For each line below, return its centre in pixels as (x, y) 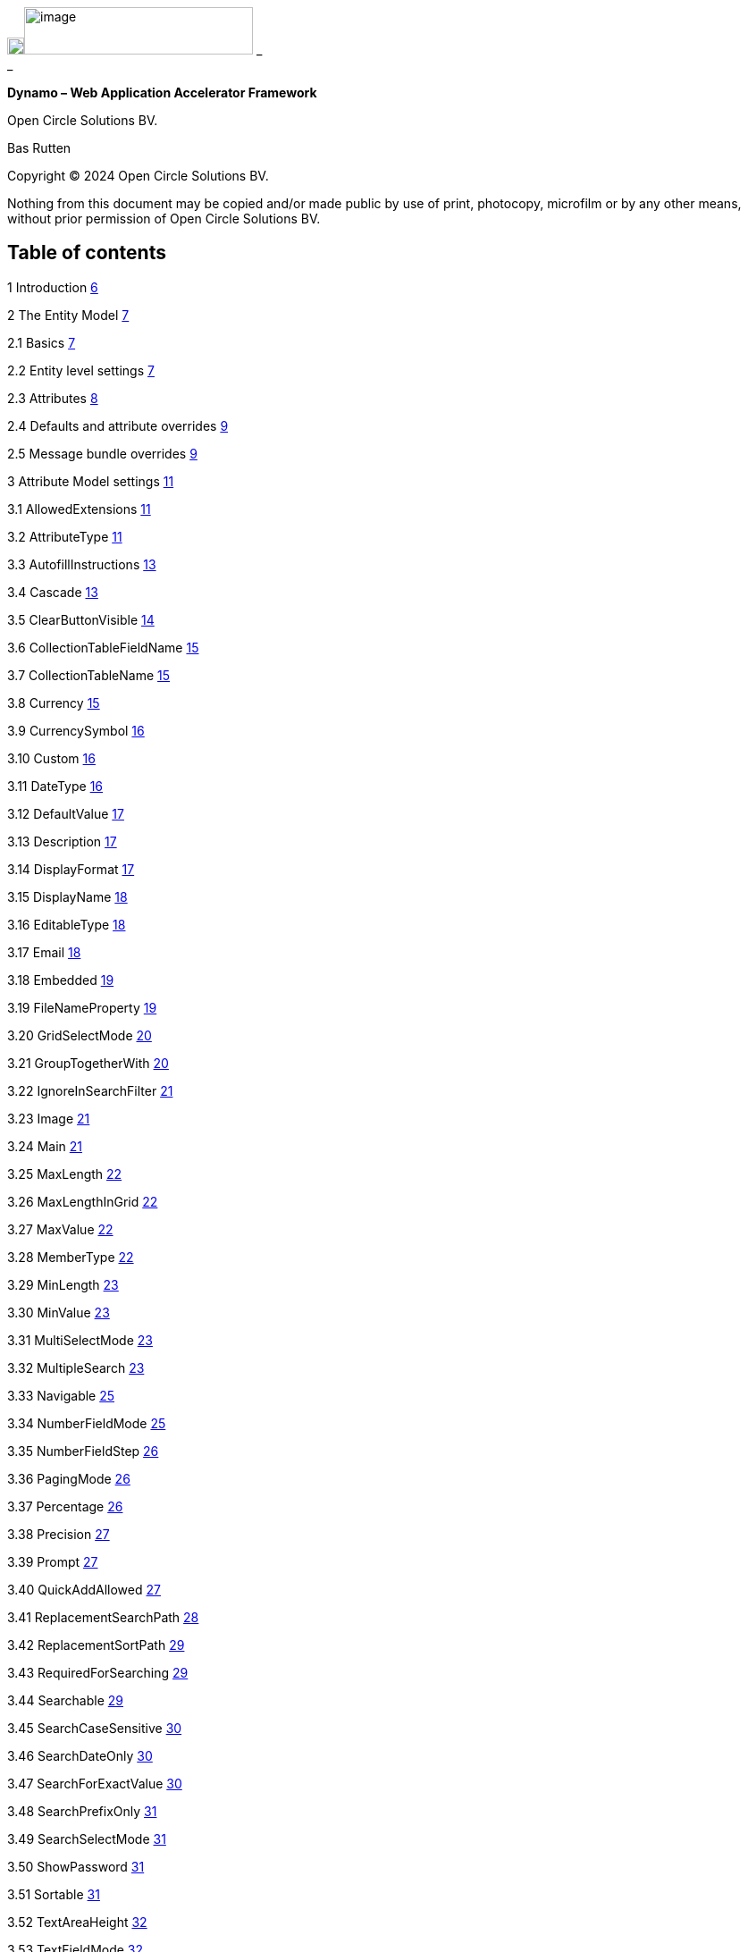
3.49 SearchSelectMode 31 (87, 1838)
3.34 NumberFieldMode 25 (87, 1423)
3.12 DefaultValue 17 (66, 813)
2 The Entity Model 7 (68, 315)
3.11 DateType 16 (55, 786)
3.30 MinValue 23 (59, 1312)
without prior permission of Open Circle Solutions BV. (164, 219)
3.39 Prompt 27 (53, 1561)
